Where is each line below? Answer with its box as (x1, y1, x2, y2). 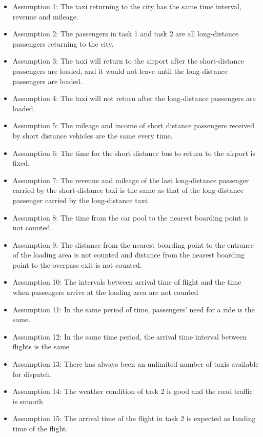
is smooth (12, 395, 43, 406)
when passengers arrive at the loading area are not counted (12, 287, 198, 297)
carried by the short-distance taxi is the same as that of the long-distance (12, 185, 244, 195)
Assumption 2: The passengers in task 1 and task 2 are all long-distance (12, 28, 239, 39)
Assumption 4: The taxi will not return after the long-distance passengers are (12, 93, 256, 104)
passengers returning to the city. (12, 38, 114, 49)
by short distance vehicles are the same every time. (12, 130, 173, 141)
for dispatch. (12, 368, 52, 379)
